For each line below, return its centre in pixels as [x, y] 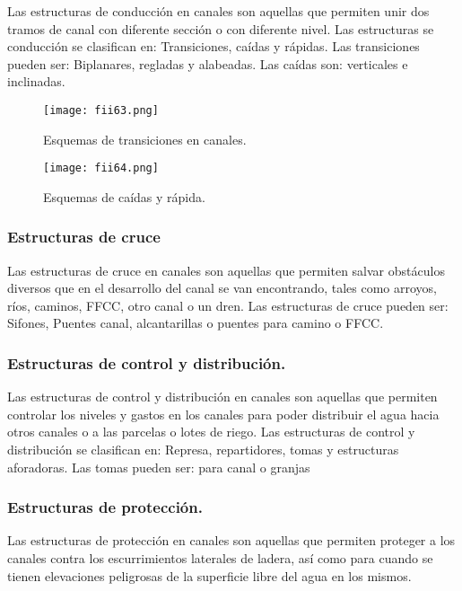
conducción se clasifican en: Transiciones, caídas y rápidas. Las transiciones [214, 46]
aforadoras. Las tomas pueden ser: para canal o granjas [159, 467]
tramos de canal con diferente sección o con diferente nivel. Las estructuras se [221, 28]
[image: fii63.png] [101, 110]
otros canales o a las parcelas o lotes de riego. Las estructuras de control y [211, 432]
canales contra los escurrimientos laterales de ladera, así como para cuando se [220, 558]
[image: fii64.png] [101, 168]
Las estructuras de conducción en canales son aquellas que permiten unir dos [218, 11]
